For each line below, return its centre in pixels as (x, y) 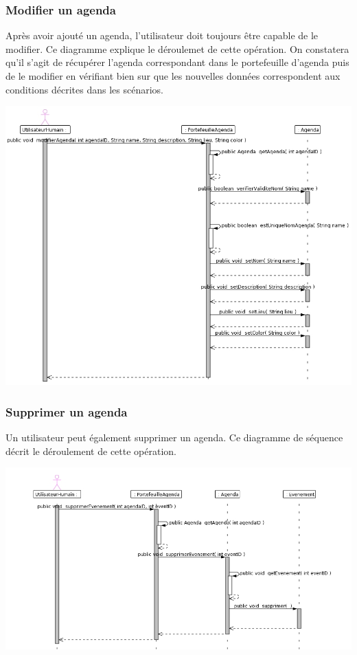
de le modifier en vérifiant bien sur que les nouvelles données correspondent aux (173, 76)
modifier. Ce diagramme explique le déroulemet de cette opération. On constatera (177, 48)
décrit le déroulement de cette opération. (91, 451)
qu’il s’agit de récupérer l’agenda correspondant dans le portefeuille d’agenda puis (177, 62)
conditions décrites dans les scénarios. (84, 89)
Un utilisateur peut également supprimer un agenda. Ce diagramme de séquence (174, 437)
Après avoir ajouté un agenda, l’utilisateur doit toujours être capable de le (162, 35)
